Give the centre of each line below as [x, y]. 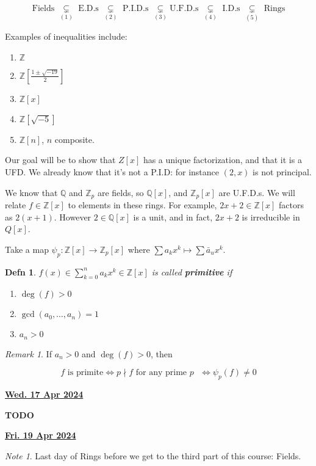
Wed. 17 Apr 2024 [44, 394]
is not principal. [282, 172]
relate [16, 205]
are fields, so [120, 192]
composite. [74, 139]
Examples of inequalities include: [66, 36]
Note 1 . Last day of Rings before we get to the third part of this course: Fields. [153, 456]
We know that [31, 192]
